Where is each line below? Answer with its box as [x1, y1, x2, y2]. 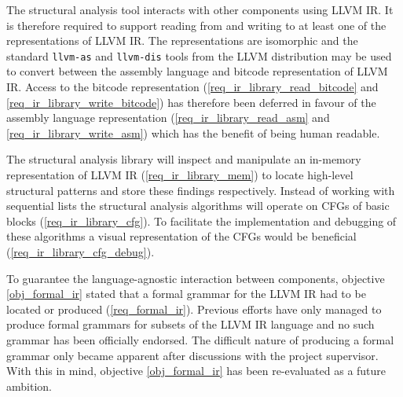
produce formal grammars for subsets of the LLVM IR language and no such [6, 316, 375, 333]
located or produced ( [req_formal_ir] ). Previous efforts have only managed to [6, 300, 382, 317]
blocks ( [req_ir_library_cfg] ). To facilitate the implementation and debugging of [6, 212, 397, 229]
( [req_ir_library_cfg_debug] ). [6, 243, 155, 259]
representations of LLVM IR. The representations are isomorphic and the [6, 32, 358, 49]
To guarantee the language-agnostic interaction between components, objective [6, 270, 385, 286]
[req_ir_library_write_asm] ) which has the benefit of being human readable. [6, 124, 380, 141]
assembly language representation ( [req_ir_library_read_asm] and [6, 109, 330, 126]
